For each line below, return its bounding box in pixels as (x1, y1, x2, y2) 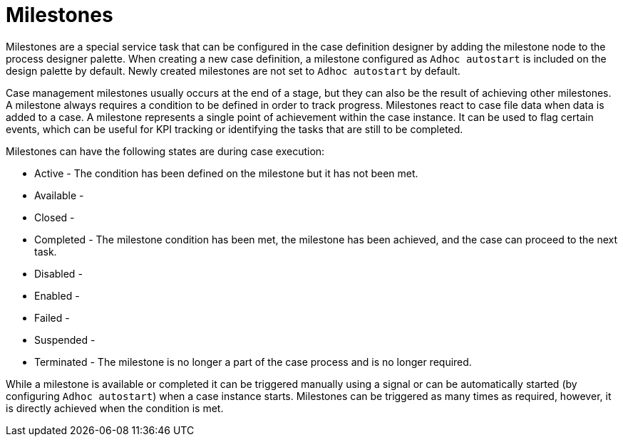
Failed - (34, 311, 70, 324)
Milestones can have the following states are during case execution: (6, 144, 325, 157)
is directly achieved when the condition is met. (6, 401, 224, 414)
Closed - (34, 211, 75, 223)
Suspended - (34, 333, 96, 346)
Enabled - (34, 289, 80, 302)
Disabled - (34, 267, 83, 280)
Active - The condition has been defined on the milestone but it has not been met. (34, 167, 418, 179)
